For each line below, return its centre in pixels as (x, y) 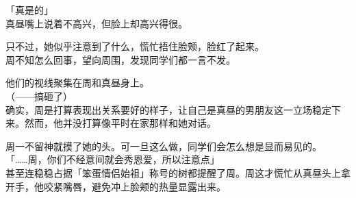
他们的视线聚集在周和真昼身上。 (77, 83)
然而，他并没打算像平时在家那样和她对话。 (120, 123)
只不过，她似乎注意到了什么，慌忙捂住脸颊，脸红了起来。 (135, 46)
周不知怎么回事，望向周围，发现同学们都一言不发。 (120, 59)
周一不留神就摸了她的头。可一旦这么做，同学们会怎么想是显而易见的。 (164, 146)
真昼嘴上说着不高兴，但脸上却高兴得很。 (97, 23)
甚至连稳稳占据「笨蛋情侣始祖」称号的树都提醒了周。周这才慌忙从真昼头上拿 (178, 172)
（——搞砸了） (39, 96)
